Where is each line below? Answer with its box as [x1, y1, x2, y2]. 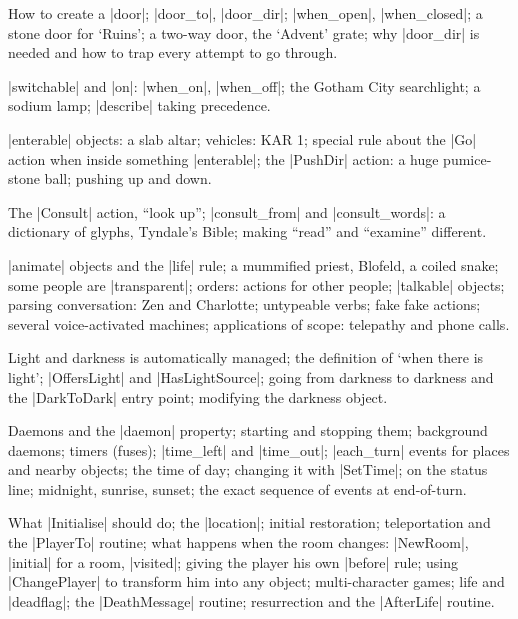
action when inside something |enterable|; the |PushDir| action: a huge [8, 148, 439, 169]
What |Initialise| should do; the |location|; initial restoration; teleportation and [8, 512, 491, 533]
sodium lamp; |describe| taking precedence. [8, 95, 271, 116]
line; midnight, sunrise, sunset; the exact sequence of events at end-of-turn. [8, 478, 467, 499]
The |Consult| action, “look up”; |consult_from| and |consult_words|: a [8, 201, 446, 222]
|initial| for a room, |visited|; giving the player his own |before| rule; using [8, 551, 459, 572]
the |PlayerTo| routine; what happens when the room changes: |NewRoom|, [8, 532, 469, 553]
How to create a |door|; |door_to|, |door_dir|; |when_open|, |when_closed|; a [8, 3, 483, 23]
